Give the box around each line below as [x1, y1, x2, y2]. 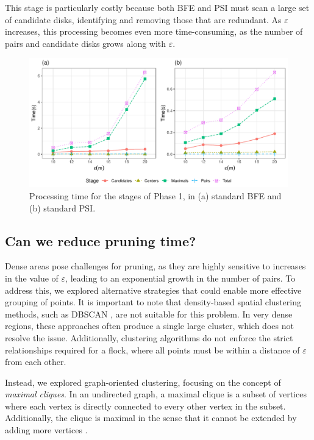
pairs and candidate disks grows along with [5, 37, 166, 49]
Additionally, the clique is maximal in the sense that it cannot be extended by [5, 411, 297, 424]
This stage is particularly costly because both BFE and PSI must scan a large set [5, 1, 310, 13]
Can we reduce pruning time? [5, 231, 196, 250]
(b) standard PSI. [29, 201, 96, 214]
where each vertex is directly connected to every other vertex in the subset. [5, 399, 286, 412]
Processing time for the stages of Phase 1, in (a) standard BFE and [29, 189, 282, 202]
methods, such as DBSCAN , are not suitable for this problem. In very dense [5, 307, 293, 320]
